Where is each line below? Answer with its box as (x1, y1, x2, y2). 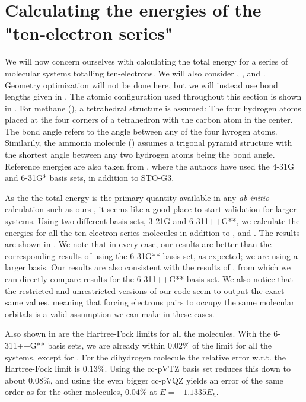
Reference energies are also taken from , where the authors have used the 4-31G (5, 159, 295, 172)
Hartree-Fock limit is (5, 362, 81, 375)
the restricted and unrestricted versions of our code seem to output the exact (5, 284, 285, 296)
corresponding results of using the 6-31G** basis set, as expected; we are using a (5, 249, 298, 261)
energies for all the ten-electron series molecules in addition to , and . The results (5, 226, 300, 238)
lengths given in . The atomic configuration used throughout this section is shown (5, 90, 302, 103)
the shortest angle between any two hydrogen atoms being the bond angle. (5, 148, 275, 161)
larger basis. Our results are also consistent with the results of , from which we (5, 261, 291, 273)
